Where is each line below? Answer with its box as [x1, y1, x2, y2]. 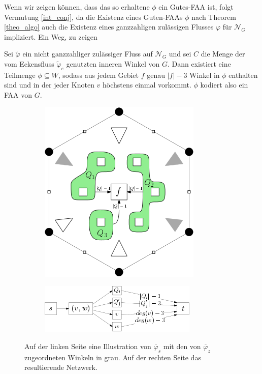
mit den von [163, 340, 201, 351]
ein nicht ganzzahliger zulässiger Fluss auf [22, 48, 153, 59]
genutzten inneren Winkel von [66, 58, 160, 69]
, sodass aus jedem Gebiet [58, 69, 139, 80]
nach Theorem [191, 11, 236, 22]
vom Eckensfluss [4, 58, 54, 69]
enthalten [228, 69, 258, 80]
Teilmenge [4, 69, 36, 80]
